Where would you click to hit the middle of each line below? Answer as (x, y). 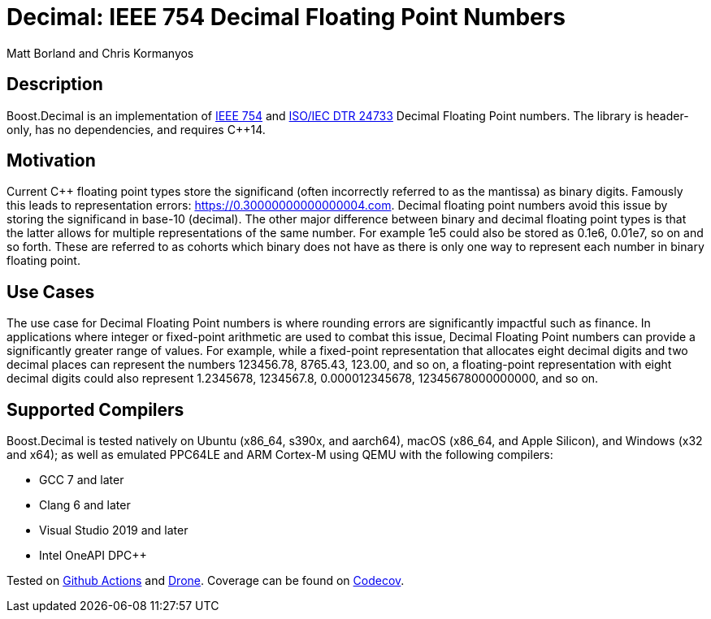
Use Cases (51, 292)
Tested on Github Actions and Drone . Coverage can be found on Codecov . (206, 581)
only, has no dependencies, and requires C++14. (136, 129)
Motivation (51, 161)
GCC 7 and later (82, 480)
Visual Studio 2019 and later (114, 530)
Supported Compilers (95, 409)
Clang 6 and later (85, 505)
